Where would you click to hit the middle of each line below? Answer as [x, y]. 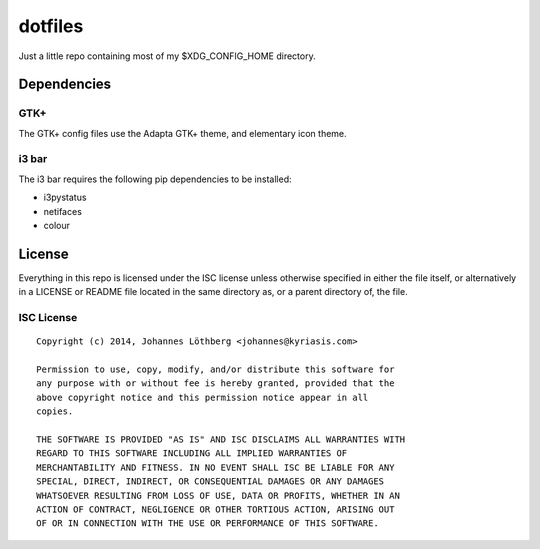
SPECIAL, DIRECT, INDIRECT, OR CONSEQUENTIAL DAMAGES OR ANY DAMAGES [210, 481]
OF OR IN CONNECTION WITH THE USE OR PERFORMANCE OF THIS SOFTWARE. [207, 523]
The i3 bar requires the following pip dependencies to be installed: [155, 179]
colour [56, 226]
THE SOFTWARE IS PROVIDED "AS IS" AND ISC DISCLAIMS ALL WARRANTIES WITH [221, 439]
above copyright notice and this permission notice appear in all [202, 397]
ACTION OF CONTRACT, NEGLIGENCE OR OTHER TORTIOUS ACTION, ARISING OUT [215, 509]
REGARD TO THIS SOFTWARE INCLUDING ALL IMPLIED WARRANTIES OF [192, 453]
